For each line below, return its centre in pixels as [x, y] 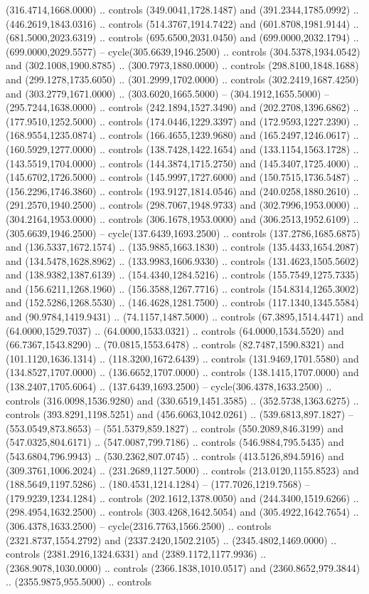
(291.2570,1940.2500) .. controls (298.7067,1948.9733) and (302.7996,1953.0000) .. [182, 205]
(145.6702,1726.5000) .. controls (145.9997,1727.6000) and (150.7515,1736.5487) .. [182, 177]
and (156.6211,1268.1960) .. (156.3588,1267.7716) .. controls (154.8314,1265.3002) [182, 288]
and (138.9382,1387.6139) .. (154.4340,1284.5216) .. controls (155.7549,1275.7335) [182, 275]
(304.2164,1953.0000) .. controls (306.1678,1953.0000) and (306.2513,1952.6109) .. [182, 218]
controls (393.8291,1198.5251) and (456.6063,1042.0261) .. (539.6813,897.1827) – [180, 414]
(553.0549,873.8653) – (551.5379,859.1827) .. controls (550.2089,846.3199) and [175, 428]
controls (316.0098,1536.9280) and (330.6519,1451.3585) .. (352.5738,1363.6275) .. [182, 400]
